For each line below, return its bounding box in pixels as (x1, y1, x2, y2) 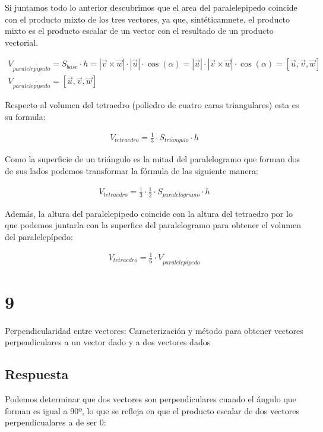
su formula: (5, 110, 46, 122)
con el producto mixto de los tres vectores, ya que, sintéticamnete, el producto (5, 12, 290, 25)
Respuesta (5, 365, 69, 383)
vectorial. (5, 36, 39, 48)
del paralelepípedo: (5, 230, 73, 242)
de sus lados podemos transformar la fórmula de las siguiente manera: (5, 165, 258, 177)
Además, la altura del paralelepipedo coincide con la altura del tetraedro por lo (5, 207, 293, 219)
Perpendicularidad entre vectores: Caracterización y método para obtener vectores (5, 324, 303, 336)
